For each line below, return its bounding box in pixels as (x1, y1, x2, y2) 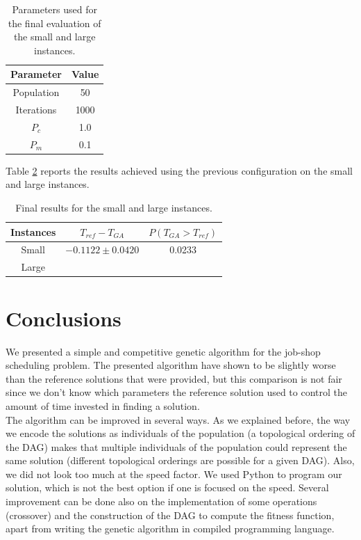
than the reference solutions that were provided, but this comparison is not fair (6, 371, 342, 386)
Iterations (15, 102, 57, 117)
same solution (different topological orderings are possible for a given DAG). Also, (6, 453, 355, 468)
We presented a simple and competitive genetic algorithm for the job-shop (6, 344, 321, 358)
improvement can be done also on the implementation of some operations (6, 494, 317, 509)
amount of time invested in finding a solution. (6, 398, 200, 413)
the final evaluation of (8, 15, 101, 30)
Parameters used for (12, 2, 97, 16)
